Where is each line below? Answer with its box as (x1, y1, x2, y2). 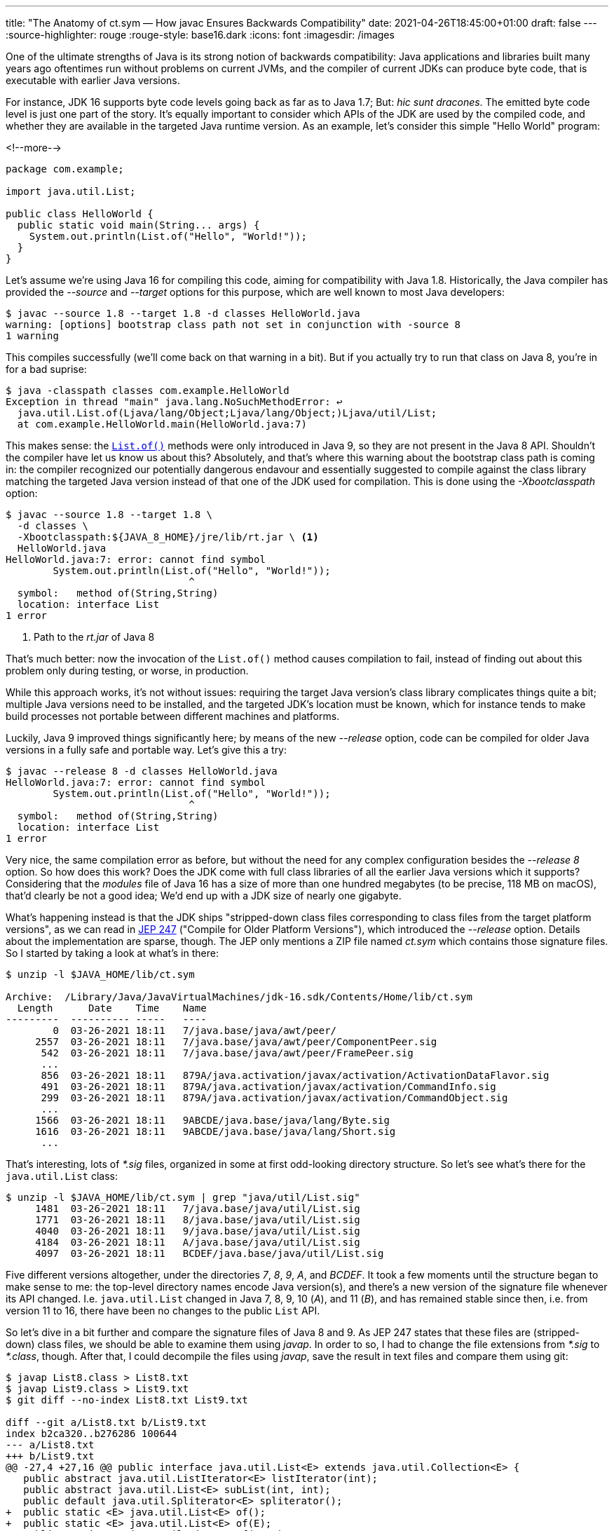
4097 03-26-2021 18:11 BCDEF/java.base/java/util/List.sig (35, 1248, 384, 1259)
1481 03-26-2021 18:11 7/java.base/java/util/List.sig (35, 1203, 360, 1214)
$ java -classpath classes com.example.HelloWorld (6, 385, 289, 396)
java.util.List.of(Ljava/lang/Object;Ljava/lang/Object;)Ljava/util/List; (17, 407, 437, 419)
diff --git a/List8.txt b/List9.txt (6, 1417, 207, 1428)
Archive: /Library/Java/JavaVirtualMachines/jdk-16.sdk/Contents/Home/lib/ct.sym (6, 991, 472, 1002)
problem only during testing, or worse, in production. (6, 665, 249, 676)
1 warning (6, 330, 59, 341)
